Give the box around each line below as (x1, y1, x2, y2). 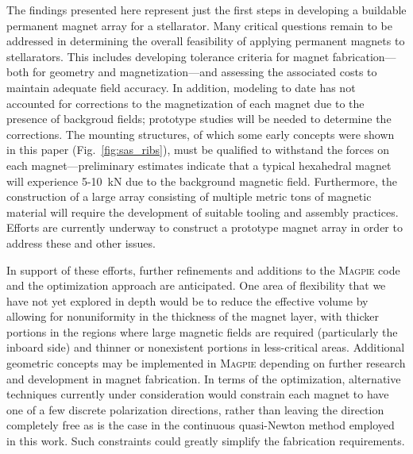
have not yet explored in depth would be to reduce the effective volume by (6, 292, 369, 309)
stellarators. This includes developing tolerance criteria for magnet (6, 48, 330, 64)
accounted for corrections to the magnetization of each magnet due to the (6, 94, 365, 111)
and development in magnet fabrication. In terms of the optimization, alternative (6, 370, 401, 387)
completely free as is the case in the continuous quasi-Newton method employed (6, 417, 395, 433)
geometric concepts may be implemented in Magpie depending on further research (6, 355, 406, 371)
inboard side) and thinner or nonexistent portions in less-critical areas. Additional (6, 339, 405, 356)
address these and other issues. (6, 234, 156, 251)
